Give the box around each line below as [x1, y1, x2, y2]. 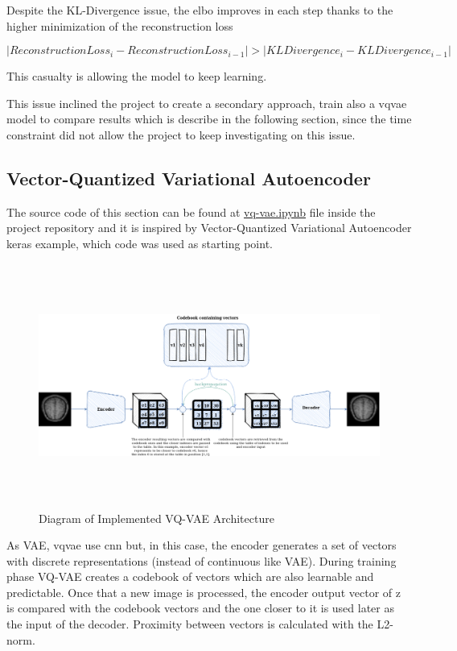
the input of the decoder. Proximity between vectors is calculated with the [6, 616, 373, 632]
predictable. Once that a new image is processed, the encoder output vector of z [6, 583, 401, 600]
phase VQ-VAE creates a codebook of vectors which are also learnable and [6, 568, 374, 585]
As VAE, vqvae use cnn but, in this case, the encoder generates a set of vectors [6, 537, 397, 554]
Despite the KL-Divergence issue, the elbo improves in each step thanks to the [6, 2, 393, 18]
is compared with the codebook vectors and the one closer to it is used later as [6, 599, 395, 616]
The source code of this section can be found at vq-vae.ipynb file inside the [6, 203, 376, 220]
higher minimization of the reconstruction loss [6, 17, 233, 34]
